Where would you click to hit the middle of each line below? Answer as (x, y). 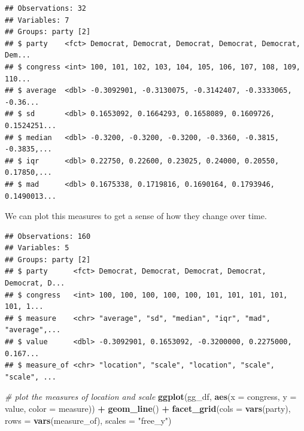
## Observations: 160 (48, 236)
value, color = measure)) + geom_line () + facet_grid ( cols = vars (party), (148, 408)
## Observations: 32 (46, 8)
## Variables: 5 (37, 248)
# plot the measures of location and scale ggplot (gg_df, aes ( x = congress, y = (151, 397)
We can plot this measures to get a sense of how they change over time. (136, 216)
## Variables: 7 (37, 20)
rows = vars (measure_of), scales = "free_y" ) (88, 420)
